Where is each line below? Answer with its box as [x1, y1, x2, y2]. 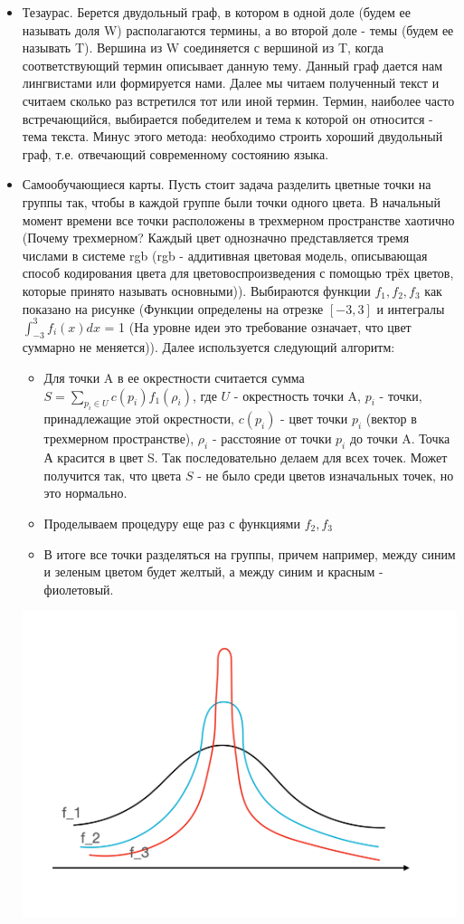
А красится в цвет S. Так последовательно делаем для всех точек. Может [43, 448, 448, 467]
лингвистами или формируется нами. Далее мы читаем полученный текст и [22, 73, 440, 92]
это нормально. [43, 483, 128, 502]
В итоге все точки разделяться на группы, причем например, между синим [43, 544, 456, 563]
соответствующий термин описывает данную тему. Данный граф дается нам [22, 55, 443, 74]
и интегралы [376, 299, 445, 318]
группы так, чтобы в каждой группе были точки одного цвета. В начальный [22, 192, 440, 211]
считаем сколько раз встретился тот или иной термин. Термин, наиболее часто [22, 90, 455, 110]
